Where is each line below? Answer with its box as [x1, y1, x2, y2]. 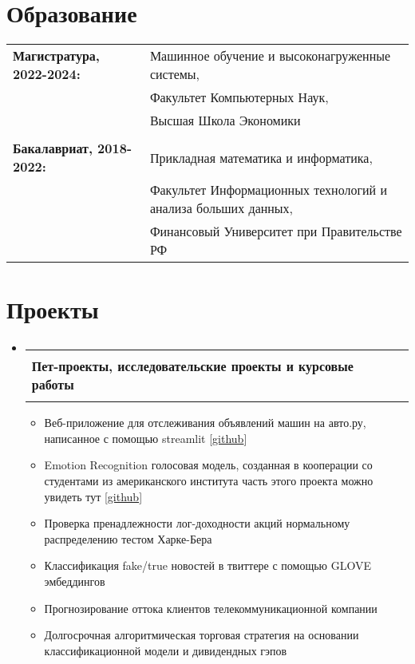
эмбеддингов [44, 573, 105, 589]
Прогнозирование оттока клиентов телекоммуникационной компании [44, 599, 377, 616]
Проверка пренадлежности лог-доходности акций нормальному [44, 515, 350, 532]
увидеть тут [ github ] [44, 488, 143, 504]
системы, [149, 65, 200, 84]
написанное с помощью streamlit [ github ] [44, 429, 247, 446]
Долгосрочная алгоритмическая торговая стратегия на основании [44, 626, 359, 643]
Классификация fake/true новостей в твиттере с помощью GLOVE [44, 557, 371, 574]
